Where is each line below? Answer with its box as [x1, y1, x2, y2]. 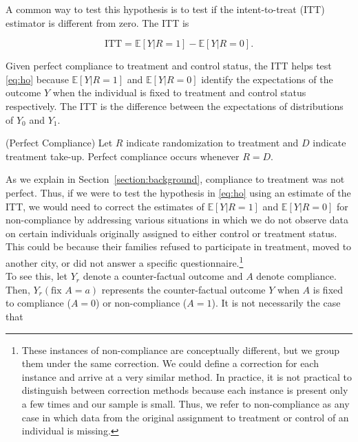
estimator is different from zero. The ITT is [6, 15, 189, 30]
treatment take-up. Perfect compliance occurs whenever [6, 148, 240, 163]
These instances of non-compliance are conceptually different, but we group [21, 342, 339, 357]
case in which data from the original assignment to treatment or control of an [21, 410, 349, 424]
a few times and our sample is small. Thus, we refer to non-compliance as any [21, 396, 350, 410]
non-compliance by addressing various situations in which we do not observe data [6, 212, 348, 227]
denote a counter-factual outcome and [83, 269, 243, 283]
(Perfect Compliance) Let [6, 135, 113, 150]
